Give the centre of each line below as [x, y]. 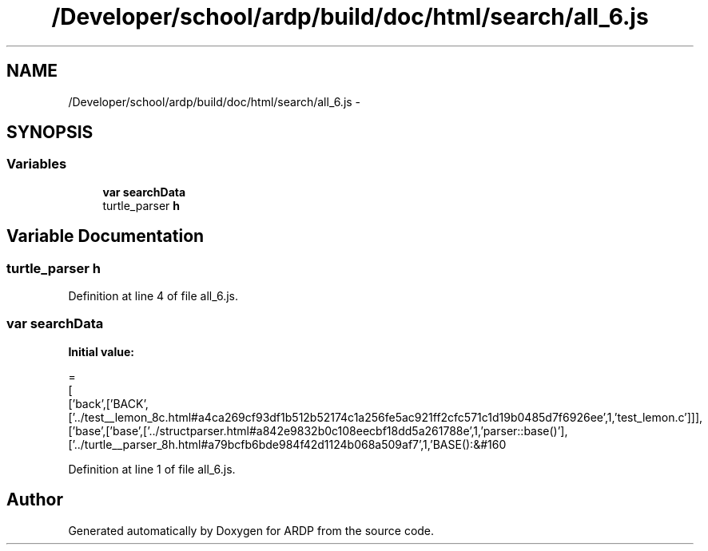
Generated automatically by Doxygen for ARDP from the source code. [251, 530]
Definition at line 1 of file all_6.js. [152, 469]
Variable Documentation [105, 236]
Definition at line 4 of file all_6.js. [153, 296]
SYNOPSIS [50, 133]
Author [35, 500]
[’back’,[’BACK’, [108, 403]
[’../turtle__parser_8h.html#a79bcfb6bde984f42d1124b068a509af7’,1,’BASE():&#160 [287, 444]
